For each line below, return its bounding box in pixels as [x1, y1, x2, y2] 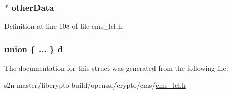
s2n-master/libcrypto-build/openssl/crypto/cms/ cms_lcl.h [4, 79, 186, 90]
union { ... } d [4, 42, 63, 55]
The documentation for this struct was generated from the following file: [4, 62, 228, 73]
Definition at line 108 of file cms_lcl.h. [4, 21, 124, 32]
